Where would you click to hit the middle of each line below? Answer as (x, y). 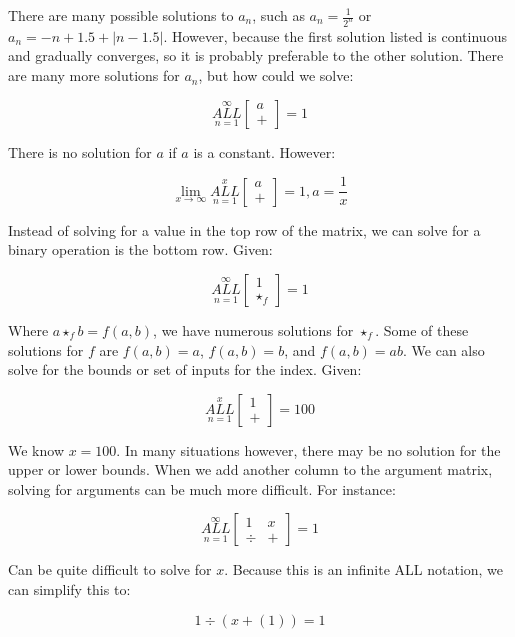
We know (36, 449)
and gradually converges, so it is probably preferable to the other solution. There (256, 55)
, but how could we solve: (276, 75)
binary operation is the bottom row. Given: (140, 249)
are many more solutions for (94, 75)
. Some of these (422, 329)
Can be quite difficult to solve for (110, 569)
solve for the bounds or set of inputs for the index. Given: (185, 369)
